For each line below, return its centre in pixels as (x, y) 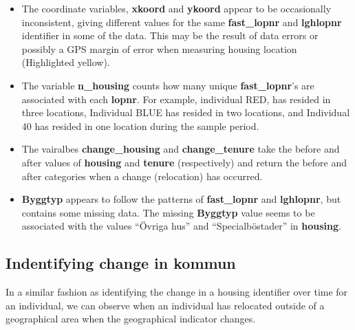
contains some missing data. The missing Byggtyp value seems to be (168, 212)
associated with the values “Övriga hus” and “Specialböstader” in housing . (181, 226)
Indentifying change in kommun (121, 263)
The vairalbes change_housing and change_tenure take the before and (181, 149)
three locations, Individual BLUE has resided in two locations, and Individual (186, 112)
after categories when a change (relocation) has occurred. (142, 176)
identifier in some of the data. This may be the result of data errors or (170, 35)
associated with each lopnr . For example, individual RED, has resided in (176, 99)
